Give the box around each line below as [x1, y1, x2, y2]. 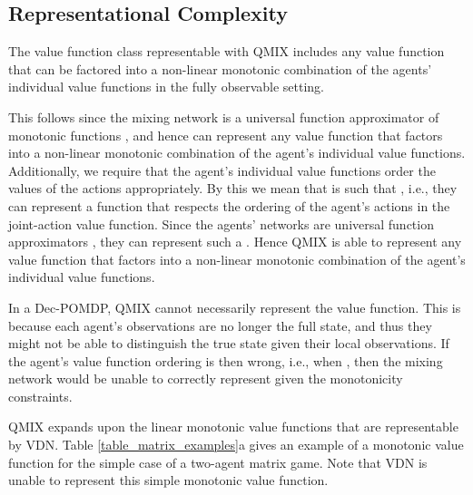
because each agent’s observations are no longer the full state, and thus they [8, 315, 432, 335]
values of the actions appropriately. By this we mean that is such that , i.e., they [8, 179, 458, 198]
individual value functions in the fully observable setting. [8, 77, 324, 96]
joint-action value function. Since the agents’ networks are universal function [8, 214, 434, 233]
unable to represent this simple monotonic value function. [8, 471, 329, 490]
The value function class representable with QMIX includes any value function [8, 42, 445, 61]
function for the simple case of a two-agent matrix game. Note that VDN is [8, 452, 428, 471]
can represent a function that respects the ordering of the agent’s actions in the [8, 196, 450, 215]
